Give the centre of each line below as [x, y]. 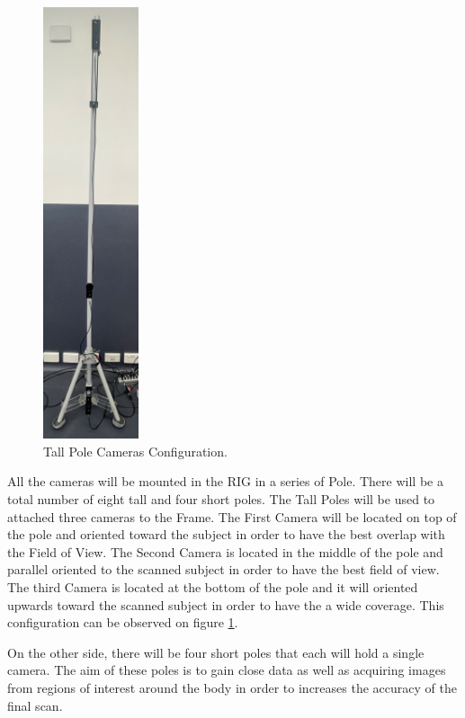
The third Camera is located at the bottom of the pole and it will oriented [213, 587]
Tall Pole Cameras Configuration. [135, 451]
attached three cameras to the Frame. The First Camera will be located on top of [232, 516]
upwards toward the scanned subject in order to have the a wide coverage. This [226, 604]
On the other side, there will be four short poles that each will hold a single [216, 652]
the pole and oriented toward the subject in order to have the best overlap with [226, 534]
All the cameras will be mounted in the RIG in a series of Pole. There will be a [225, 481]
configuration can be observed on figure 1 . [123, 622]
